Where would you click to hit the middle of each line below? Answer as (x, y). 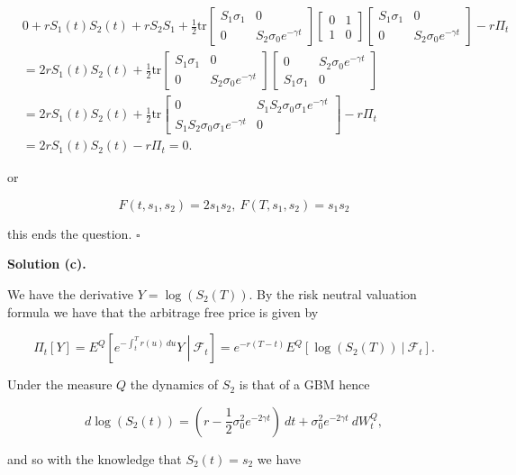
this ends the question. (70, 233)
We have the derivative (71, 294)
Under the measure (60, 384)
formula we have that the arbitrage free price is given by (163, 311)
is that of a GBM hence (304, 384)
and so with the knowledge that (95, 458)
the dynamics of (174, 384)
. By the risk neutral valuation (333, 294)
